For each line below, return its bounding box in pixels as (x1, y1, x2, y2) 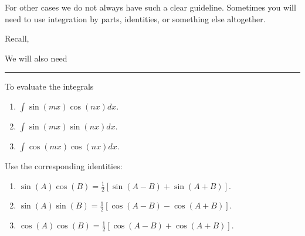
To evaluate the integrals (5, 80, 94, 93)
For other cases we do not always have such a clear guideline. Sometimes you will (5, 1, 296, 13)
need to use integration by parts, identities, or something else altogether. (5, 12, 266, 25)
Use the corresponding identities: (5, 159, 123, 172)
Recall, (5, 32, 29, 45)
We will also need (5, 52, 67, 64)
